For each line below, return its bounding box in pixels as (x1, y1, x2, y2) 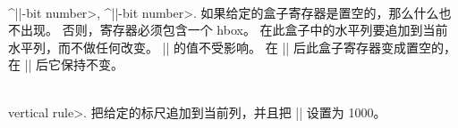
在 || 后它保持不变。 (8, 55, 124, 74)
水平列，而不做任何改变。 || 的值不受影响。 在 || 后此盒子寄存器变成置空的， (8, 37, 456, 56)
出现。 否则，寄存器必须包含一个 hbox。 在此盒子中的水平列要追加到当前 (20, 20, 448, 39)
